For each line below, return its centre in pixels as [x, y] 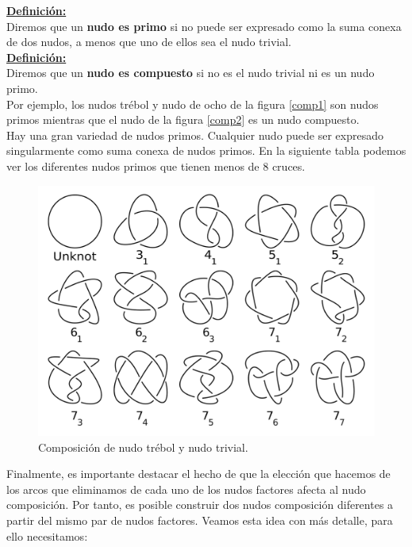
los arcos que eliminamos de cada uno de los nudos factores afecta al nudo [186, 489]
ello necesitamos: [47, 535]
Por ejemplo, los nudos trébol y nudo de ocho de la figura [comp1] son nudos [193, 104]
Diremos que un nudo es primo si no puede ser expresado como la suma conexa [204, 26]
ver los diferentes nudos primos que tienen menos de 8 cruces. [156, 166]
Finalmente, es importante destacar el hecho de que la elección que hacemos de [198, 474]
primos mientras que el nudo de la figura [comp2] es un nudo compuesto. [183, 119]
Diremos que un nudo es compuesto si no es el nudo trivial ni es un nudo [191, 73]
